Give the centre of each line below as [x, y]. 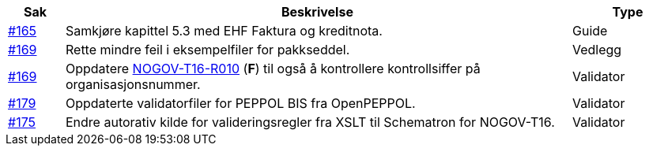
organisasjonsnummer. [133, 84]
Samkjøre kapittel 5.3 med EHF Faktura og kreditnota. [224, 31]
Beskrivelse [317, 12]
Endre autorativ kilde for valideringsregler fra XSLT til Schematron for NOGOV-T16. [310, 122]
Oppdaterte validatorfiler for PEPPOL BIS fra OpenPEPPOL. [240, 103]
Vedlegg [597, 50]
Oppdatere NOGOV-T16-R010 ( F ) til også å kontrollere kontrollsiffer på [273, 69]
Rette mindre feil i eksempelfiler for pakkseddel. [208, 50]
